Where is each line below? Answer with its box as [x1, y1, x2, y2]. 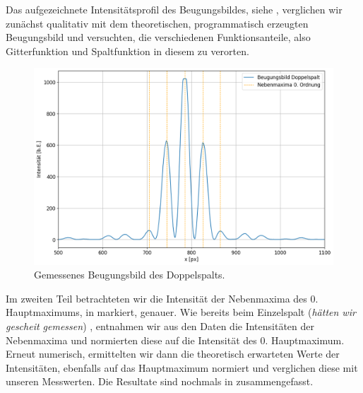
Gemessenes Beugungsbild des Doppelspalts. [34, 267, 225, 282]
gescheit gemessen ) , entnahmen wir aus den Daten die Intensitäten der [6, 319, 315, 333]
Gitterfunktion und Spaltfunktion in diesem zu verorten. [6, 43, 249, 58]
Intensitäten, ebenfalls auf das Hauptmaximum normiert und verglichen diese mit [6, 360, 358, 375]
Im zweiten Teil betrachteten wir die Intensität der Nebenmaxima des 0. [6, 291, 319, 305]
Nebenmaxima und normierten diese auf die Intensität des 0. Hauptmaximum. [6, 332, 345, 347]
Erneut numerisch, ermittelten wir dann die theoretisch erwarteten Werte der [6, 346, 340, 361]
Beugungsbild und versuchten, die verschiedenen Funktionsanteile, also [6, 30, 311, 45]
